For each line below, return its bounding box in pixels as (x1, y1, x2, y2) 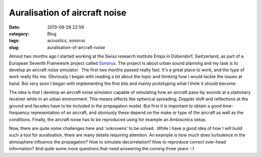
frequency (9, 110, 30, 116)
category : (9, 31, 30, 36)
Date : (9, 24, 20, 30)
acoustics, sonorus (47, 38, 85, 44)
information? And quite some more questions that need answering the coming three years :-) (9, 146, 195, 152)
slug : (9, 44, 19, 50)
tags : (9, 38, 20, 44)
